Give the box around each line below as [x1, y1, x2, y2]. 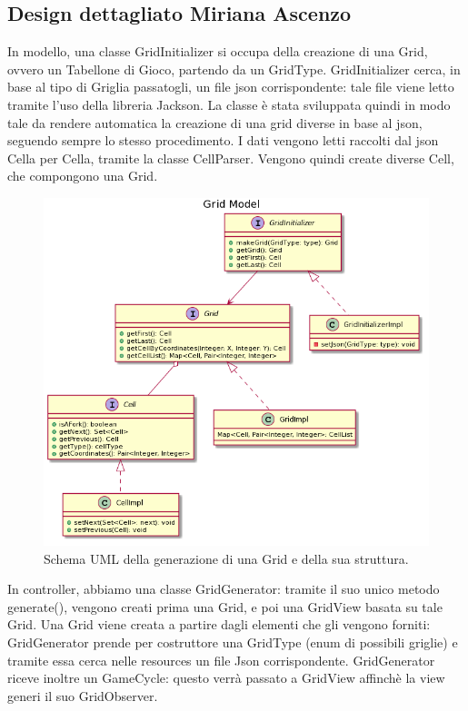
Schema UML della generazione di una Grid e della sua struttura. [44, 548, 409, 568]
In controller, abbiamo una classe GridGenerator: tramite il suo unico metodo [7, 579, 440, 598]
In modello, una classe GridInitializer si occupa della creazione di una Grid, [7, 42, 428, 61]
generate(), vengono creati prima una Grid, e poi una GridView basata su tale [7, 597, 443, 616]
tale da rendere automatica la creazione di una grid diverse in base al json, [7, 113, 423, 132]
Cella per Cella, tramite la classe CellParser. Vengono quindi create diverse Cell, [7, 148, 454, 167]
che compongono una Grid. [7, 166, 158, 185]
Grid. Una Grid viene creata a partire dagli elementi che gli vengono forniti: [7, 615, 431, 634]
